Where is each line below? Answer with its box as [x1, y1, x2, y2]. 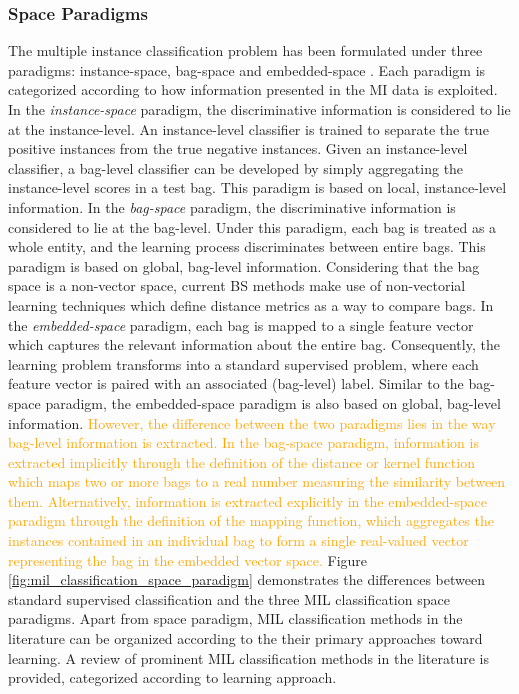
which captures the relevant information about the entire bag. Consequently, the [8, 334, 500, 355]
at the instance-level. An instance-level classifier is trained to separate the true [8, 118, 489, 139]
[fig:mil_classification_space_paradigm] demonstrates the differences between [8, 569, 485, 590]
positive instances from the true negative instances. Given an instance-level [8, 138, 468, 159]
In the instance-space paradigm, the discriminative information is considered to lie [8, 99, 511, 119]
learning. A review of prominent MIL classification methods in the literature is [8, 647, 489, 668]
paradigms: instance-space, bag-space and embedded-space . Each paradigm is [8, 59, 486, 80]
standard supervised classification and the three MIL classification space [8, 588, 450, 609]
